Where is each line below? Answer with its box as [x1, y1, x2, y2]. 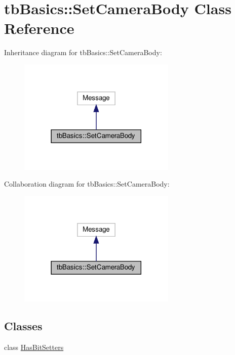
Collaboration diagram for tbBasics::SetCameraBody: [4, 179, 170, 189]
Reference [4, 18, 74, 38]
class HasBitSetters [4, 341, 64, 352]
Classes [4, 318, 43, 333]
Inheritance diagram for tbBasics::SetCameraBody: [4, 47, 162, 58]
